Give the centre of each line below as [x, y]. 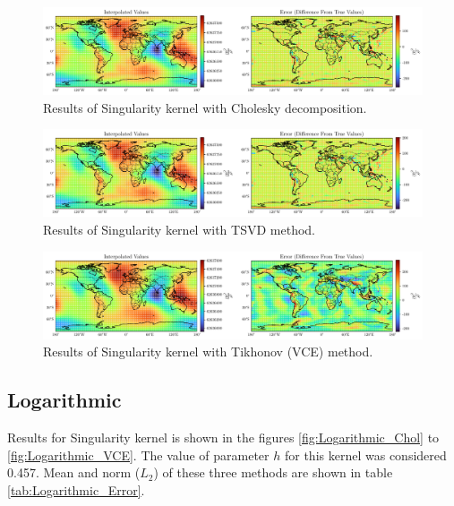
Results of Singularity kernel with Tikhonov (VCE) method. [208, 352]
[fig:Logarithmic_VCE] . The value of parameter [138, 455]
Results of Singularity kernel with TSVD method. [179, 230]
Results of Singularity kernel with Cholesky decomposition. [205, 107]
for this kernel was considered [365, 455]
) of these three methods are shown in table [273, 472]
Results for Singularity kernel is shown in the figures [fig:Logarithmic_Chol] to [223, 437]
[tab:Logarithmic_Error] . [76, 489]
